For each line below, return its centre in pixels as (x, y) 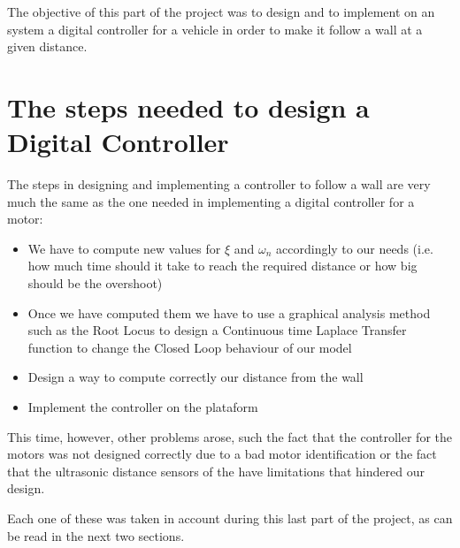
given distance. (47, 46)
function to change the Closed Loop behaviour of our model (190, 347)
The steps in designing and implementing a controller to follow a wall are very (219, 184)
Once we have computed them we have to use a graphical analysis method (229, 312)
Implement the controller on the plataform (143, 407)
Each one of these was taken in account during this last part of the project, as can (230, 518)
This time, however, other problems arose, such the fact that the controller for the (230, 436)
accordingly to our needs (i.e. (355, 248)
